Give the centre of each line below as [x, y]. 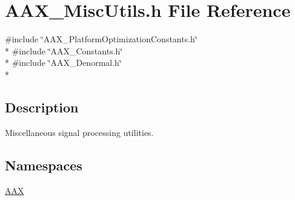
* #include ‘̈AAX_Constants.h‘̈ [64, 50]
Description [42, 107]
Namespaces [44, 165]
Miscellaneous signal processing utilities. [79, 132]
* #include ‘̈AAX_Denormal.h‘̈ [63, 63]
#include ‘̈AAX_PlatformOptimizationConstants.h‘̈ [101, 39]
